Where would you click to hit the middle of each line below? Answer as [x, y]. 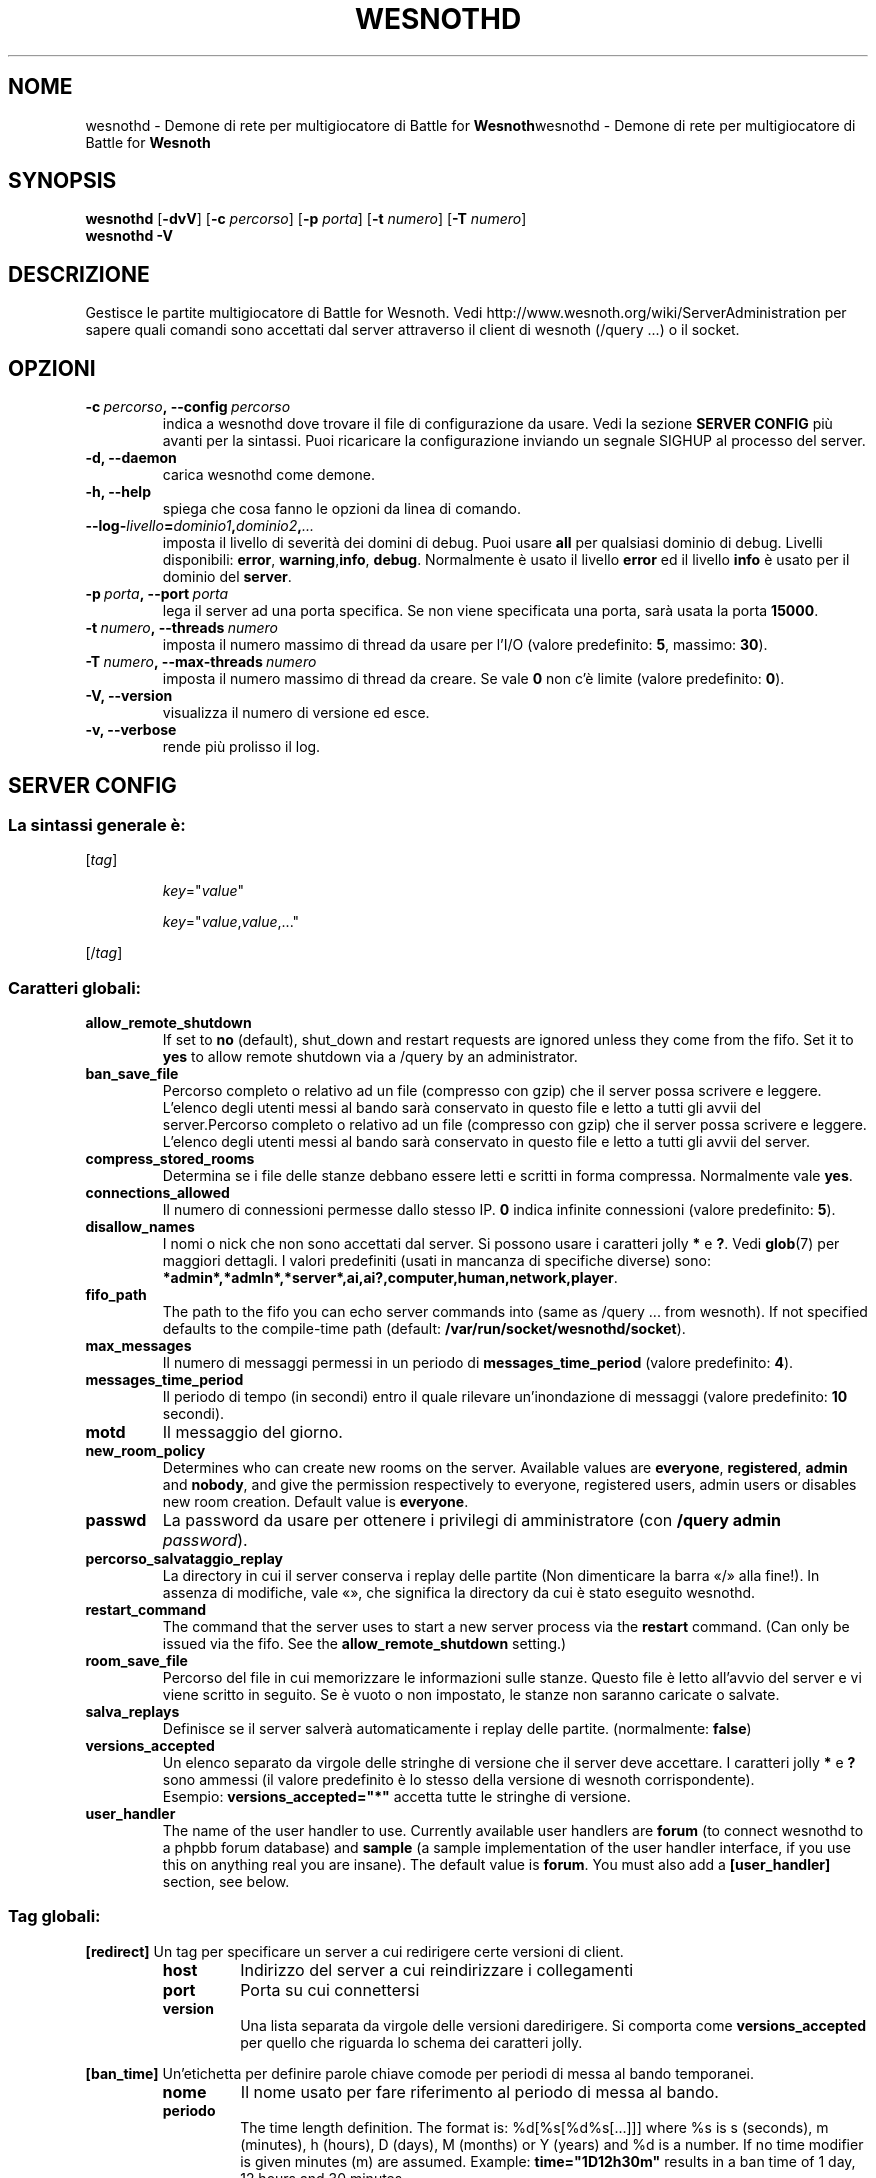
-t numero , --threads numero [181, 628]
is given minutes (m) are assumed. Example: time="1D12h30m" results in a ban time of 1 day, [548, 2161]
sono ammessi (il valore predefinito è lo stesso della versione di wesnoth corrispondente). [458, 1780]
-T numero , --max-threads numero [201, 662]
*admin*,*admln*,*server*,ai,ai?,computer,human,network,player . [390, 1278]
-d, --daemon [131, 458]
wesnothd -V [129, 236]
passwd [116, 1520]
